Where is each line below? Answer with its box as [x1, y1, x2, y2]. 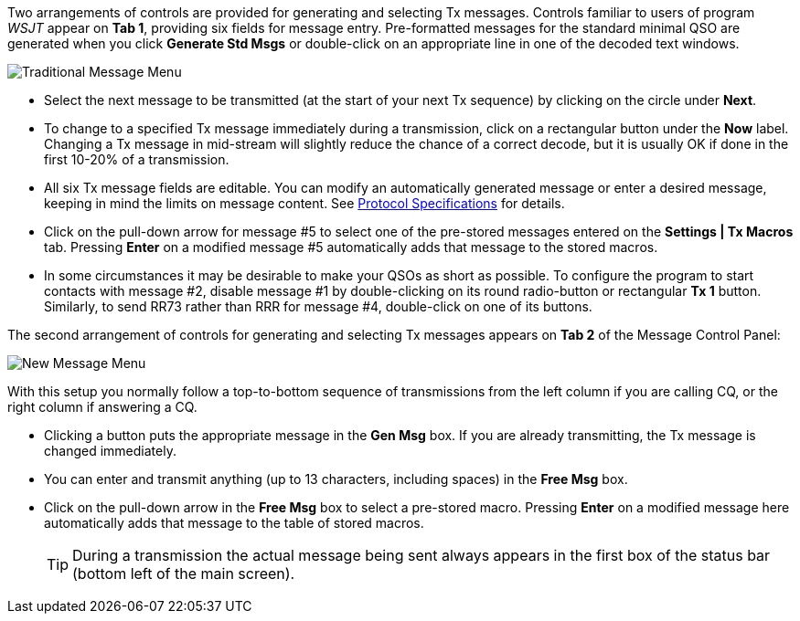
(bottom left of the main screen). [72, 564, 295, 583]
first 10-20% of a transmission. [44, 152, 229, 167]
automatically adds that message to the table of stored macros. [44, 515, 424, 531]
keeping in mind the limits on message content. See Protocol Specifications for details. [44, 195, 565, 211]
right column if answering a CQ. [7, 399, 197, 415]
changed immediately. [44, 443, 176, 458]
